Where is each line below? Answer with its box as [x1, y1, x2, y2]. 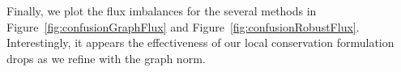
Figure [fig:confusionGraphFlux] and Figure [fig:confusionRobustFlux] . [6, 18, 360, 35]
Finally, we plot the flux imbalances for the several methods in [6, 2, 317, 19]
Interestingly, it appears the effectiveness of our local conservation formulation [6, 34, 395, 51]
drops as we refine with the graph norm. [6, 49, 206, 66]
